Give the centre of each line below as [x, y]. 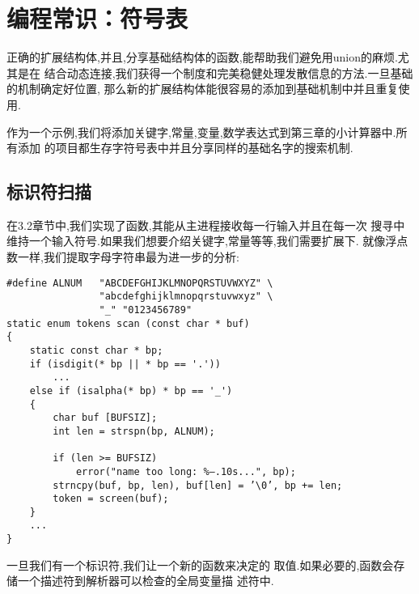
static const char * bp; [96, 350]
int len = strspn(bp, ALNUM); [134, 431]
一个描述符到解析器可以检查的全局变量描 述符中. [146, 581]
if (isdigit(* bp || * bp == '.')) [125, 364]
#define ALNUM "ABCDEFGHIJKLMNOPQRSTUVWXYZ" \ [140, 283]
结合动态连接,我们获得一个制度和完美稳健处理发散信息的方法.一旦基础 [229, 72]
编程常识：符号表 [97, 18]
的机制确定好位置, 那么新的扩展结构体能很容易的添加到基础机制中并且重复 [203, 89]
